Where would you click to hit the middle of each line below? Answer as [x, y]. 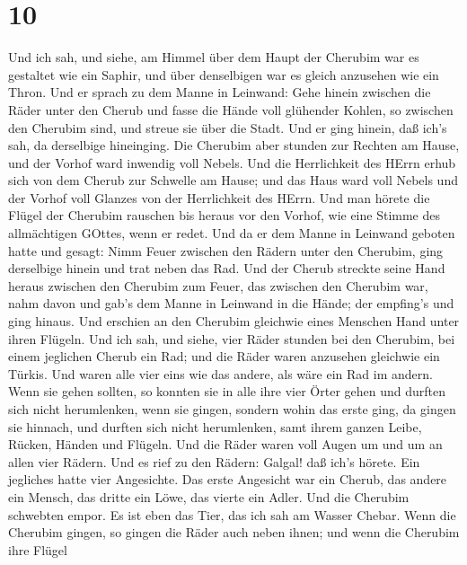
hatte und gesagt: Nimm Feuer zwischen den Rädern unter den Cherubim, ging [226, 250]
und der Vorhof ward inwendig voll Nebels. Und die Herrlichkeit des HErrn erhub [232, 162]
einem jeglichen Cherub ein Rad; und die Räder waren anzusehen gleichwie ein [224, 356]
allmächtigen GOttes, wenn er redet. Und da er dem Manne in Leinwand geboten [232, 233]
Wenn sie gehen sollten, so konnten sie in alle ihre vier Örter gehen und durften [227, 391]
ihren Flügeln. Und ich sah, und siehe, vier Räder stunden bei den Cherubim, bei [232, 338]
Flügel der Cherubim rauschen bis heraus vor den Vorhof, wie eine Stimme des [225, 215]
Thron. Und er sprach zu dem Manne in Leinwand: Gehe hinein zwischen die [220, 92]
